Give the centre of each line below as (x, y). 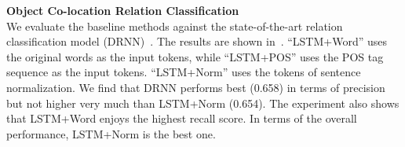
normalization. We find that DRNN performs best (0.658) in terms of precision (196, 87)
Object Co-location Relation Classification (123, 10)
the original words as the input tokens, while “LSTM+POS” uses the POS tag (195, 56)
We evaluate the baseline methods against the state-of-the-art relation (175, 26)
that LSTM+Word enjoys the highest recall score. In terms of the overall (182, 118)
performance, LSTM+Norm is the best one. (111, 133)
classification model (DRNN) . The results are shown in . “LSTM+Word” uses (197, 41)
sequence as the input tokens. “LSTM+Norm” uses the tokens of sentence (184, 72)
